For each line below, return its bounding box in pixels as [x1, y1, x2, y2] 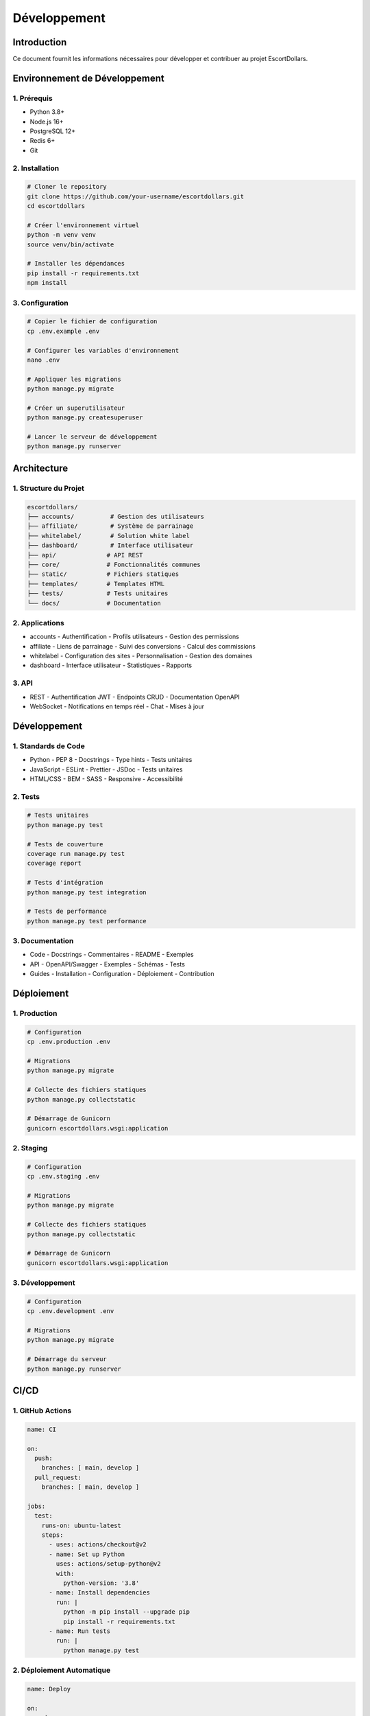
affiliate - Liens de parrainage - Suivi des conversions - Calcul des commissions [29, 642, 256, 650]
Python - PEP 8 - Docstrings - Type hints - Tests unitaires [29, 756, 193, 764]
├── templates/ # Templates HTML [27, 580, 164, 588]
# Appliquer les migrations [27, 375, 121, 383]
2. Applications [12, 618, 64, 627]
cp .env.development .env [27, 1308, 114, 1315]
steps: [41, 1531, 64, 1539]
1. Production [12, 1009, 58, 1019]
